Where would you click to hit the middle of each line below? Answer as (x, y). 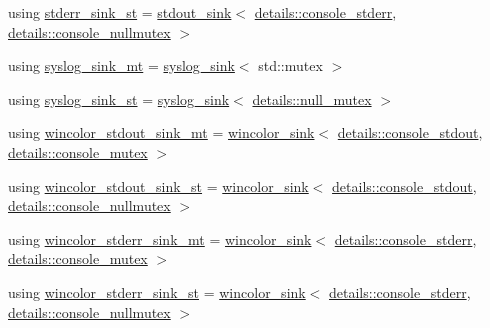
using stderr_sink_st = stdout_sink (120, 12)
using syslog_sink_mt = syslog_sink (121, 65)
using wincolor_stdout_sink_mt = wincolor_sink (161, 132)
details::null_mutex (312, 98)
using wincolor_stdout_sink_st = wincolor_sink (158, 185)
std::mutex (290, 65)
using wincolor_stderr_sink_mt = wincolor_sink (160, 238)
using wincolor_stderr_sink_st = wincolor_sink (157, 291)
